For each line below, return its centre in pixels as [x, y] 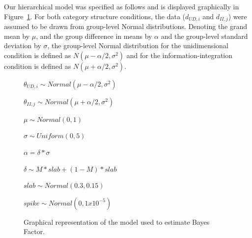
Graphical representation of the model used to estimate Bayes [117, 222]
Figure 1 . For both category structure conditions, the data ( [95, 16]
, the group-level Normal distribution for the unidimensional [138, 45]
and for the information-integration [180, 55]
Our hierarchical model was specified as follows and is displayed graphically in [122, 6]
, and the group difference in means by [94, 36]
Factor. [34, 231]
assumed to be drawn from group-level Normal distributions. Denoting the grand [126, 26]
